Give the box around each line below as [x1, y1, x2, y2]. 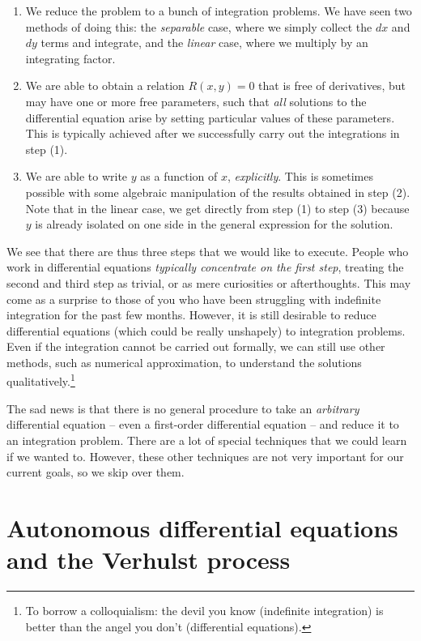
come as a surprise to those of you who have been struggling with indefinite [6, 290, 381, 307]
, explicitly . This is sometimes [227, 168, 373, 185]
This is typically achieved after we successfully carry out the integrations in [25, 125, 400, 142]
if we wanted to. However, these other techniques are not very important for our [6, 447, 404, 464]
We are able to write [25, 168, 128, 185]
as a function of [140, 168, 218, 185]
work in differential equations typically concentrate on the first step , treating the [6, 259, 404, 276]
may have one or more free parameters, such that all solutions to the [25, 92, 367, 109]
